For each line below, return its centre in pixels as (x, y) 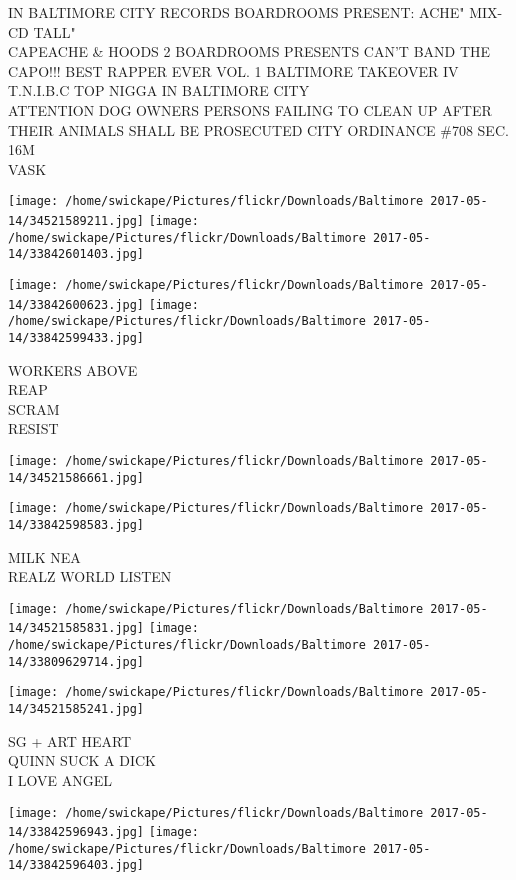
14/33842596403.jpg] (76, 865)
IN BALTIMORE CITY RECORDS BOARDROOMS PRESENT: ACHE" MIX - (255, 12)
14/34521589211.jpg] (76, 221)
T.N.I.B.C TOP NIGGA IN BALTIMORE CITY (159, 90)
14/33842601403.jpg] (76, 254)
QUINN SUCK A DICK (82, 760)
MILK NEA (44, 556)
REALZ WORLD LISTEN (90, 576)
